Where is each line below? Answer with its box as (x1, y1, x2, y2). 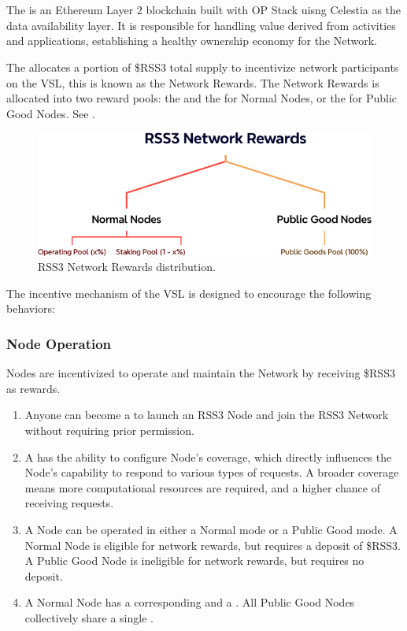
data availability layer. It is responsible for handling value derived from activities (6, 17, 396, 33)
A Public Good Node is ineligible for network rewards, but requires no (24, 552, 364, 569)
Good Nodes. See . (6, 105, 95, 121)
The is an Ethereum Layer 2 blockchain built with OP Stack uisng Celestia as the (6, 2, 401, 18)
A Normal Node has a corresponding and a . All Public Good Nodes (24, 594, 355, 611)
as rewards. (6, 380, 61, 396)
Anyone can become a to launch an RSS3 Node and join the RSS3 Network (24, 406, 389, 423)
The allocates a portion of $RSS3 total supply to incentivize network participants (6, 58, 399, 75)
